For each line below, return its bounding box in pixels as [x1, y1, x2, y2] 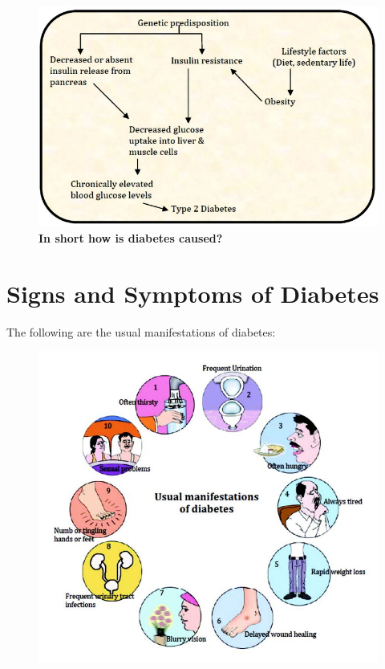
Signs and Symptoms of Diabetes [6, 276, 379, 309]
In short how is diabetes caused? [38, 229, 223, 246]
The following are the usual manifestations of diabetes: [6, 323, 276, 340]
